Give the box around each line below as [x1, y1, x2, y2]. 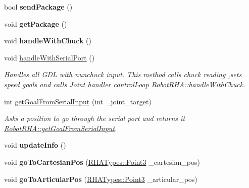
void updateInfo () [4, 140, 66, 150]
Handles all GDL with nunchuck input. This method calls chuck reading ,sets [4, 69, 242, 80]
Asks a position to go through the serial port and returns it [4, 113, 185, 123]
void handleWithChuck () [4, 35, 92, 46]
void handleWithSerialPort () [4, 52, 95, 62]
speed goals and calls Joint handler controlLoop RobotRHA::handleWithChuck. [4, 79, 245, 89]
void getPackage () [4, 18, 67, 29]
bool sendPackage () [4, 2, 73, 12]
